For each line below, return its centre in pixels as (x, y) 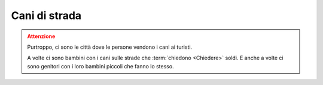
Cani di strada (46, 15)
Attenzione (41, 36)
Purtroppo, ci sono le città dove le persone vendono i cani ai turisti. (110, 47)
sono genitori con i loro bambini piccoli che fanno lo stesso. (100, 66)
